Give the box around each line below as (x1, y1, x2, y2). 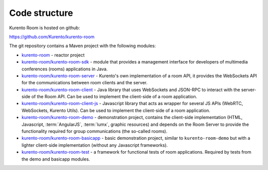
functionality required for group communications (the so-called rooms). (21, 128, 168, 134)
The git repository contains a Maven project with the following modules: (9, 43, 156, 49)
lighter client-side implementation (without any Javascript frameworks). (21, 142, 168, 148)
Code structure (9, 7, 73, 18)
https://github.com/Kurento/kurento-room (9, 34, 95, 40)
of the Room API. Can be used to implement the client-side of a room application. (31, 94, 198, 100)
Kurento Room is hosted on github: (9, 25, 80, 31)
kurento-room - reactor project (21, 52, 85, 58)
